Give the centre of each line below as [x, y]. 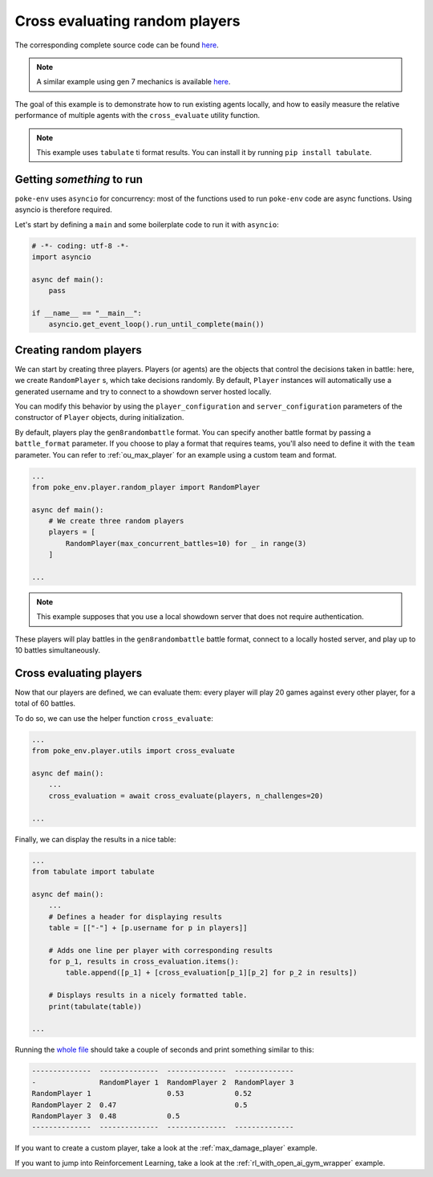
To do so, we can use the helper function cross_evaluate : [114, 718]
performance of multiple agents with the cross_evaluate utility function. [138, 116]
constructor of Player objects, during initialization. [99, 417]
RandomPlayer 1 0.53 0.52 [142, 1094]
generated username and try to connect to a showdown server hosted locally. [143, 391]
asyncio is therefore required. [63, 210]
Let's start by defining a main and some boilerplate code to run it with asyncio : [147, 224]
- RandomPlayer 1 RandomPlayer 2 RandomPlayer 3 [163, 1082]
